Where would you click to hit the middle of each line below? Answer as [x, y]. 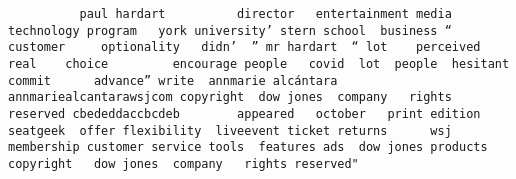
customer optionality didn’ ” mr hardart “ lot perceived [244, 47]
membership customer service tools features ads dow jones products [248, 147]
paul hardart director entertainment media [265, 14]
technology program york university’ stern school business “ [230, 30]
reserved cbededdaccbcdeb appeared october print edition [244, 113]
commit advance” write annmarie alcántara [173, 80]
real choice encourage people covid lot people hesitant [259, 63]
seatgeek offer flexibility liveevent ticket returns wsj [230, 130]
